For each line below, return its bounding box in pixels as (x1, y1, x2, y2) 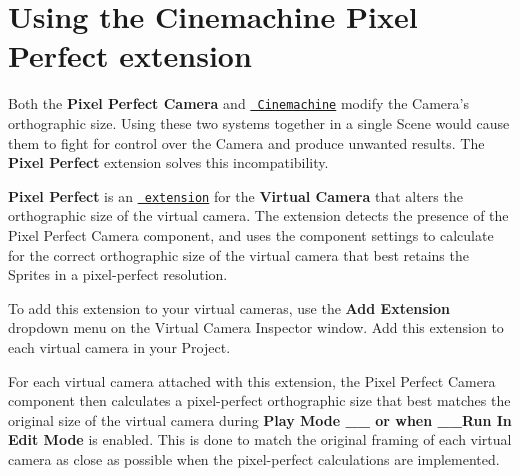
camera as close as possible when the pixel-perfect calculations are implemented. (8, 448, 500, 469)
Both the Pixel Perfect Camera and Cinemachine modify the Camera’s (8, 93, 469, 114)
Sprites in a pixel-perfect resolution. (8, 264, 228, 285)
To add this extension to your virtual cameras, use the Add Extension (8, 297, 451, 318)
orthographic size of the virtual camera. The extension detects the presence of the (8, 205, 509, 226)
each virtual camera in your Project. (8, 336, 231, 357)
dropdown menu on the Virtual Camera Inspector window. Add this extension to (8, 317, 504, 338)
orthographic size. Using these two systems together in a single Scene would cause (8, 112, 510, 133)
